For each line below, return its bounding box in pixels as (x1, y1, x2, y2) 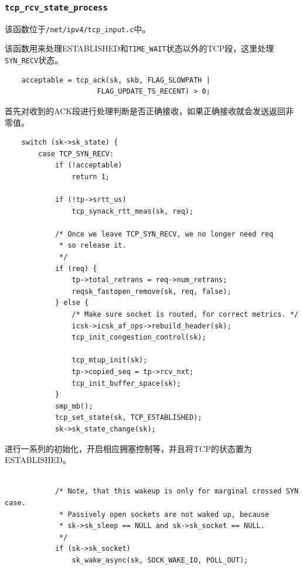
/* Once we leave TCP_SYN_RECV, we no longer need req (55, 229, 274, 238)
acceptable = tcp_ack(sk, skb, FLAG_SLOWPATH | (21, 76, 210, 84)
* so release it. (59, 241, 127, 250)
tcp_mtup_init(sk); (72, 356, 148, 365)
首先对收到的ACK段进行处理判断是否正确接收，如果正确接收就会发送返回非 (5, 104, 294, 116)
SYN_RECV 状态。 (5, 54, 63, 66)
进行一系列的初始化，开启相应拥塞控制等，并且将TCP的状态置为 (5, 442, 252, 454)
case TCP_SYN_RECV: (38, 149, 114, 158)
